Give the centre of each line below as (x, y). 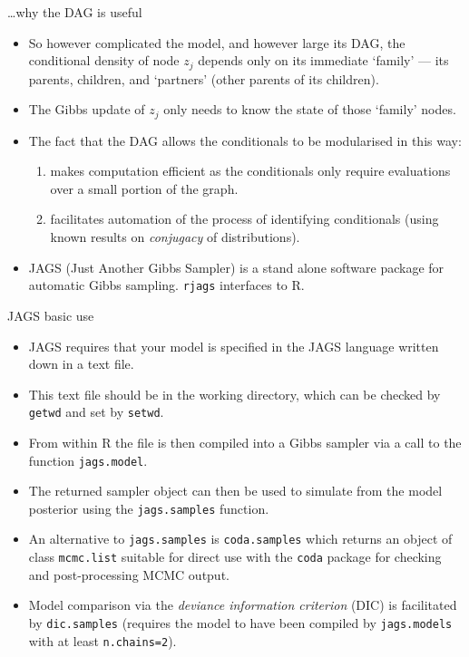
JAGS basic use (51, 315)
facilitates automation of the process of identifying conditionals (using (244, 219)
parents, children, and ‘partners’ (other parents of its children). (204, 78)
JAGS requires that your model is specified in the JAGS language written (234, 346)
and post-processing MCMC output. (129, 574)
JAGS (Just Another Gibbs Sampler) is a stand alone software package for (236, 267)
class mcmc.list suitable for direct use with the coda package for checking (235, 557)
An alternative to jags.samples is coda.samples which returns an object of (240, 539)
